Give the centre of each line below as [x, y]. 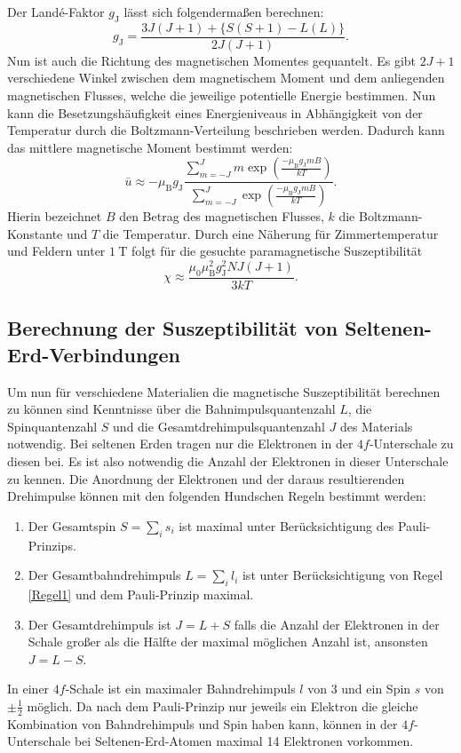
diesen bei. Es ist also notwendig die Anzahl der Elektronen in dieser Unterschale [228, 460]
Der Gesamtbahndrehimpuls [104, 575]
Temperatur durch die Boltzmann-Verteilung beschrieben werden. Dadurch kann [226, 130]
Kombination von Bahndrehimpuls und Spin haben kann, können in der [203, 723]
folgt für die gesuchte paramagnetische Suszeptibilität [277, 251]
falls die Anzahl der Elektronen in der [337, 624]
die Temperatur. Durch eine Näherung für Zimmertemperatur [270, 233]
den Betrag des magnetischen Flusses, [222, 216]
